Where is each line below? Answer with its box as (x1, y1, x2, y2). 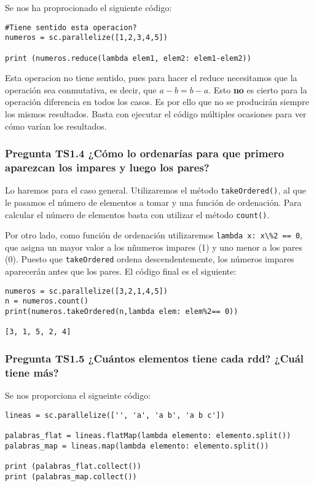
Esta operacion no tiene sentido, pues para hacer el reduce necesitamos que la (5, 71, 297, 84)
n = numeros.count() (5, 297, 89, 306)
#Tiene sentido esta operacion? (5, 23, 137, 32)
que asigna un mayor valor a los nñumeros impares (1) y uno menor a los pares (5, 240, 303, 253)
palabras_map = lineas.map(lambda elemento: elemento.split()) (5, 441, 269, 450)
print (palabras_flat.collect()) (5, 462, 141, 471)
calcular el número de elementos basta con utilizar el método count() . (5, 208, 270, 221)
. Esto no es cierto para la (208, 83, 307, 96)
